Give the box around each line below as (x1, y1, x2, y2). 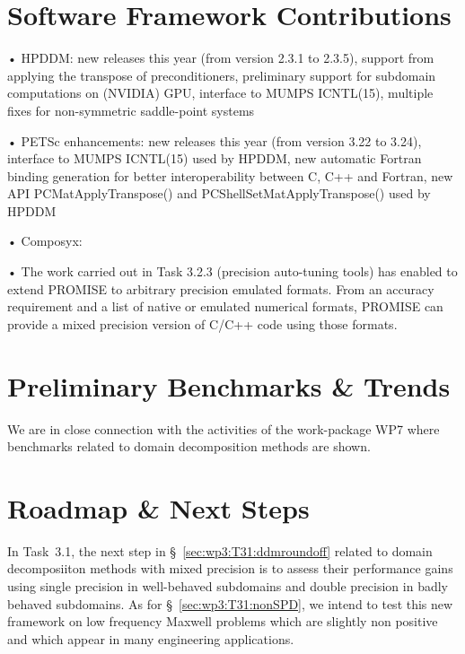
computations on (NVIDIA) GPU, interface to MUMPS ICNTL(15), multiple (7, 83, 434, 102)
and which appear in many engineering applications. (7, 629, 294, 648)
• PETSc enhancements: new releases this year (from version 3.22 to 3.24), (7, 131, 422, 150)
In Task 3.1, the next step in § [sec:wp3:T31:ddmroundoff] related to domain (7, 541, 433, 560)
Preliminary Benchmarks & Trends (7, 367, 451, 404)
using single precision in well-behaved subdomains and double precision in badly (7, 577, 448, 596)
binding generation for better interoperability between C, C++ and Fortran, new (7, 166, 453, 185)
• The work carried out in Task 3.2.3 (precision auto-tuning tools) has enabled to (7, 262, 458, 281)
